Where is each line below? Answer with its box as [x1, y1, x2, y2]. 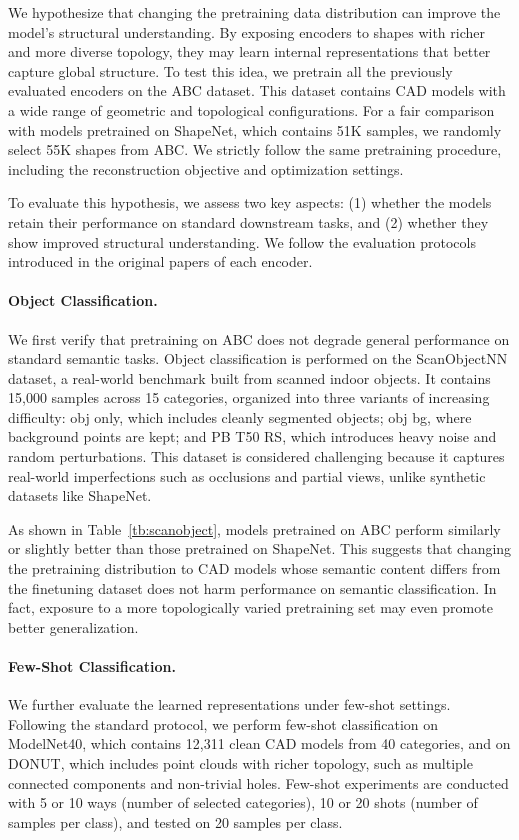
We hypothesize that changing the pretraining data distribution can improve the [8, 2, 501, 22]
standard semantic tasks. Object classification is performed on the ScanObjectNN [8, 348, 508, 369]
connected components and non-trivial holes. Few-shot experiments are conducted [8, 772, 509, 793]
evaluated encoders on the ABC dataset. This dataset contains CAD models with [8, 80, 506, 101]
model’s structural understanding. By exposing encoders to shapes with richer [8, 21, 485, 42]
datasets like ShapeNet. [8, 485, 152, 506]
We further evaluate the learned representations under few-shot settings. [8, 694, 451, 715]
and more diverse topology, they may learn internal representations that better [8, 41, 491, 62]
